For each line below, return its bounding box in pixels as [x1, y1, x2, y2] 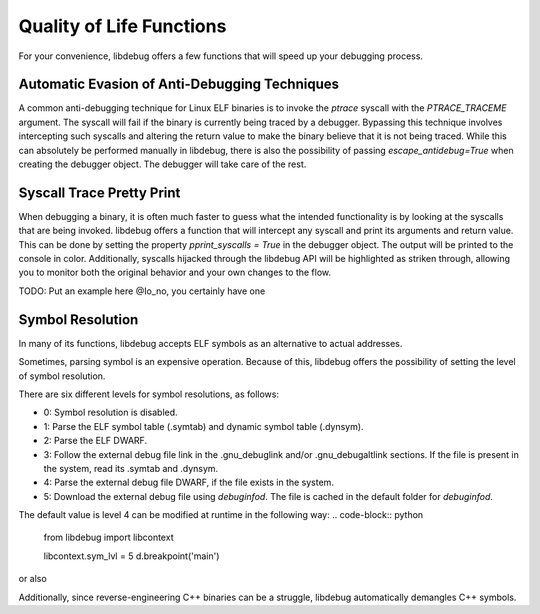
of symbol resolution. [18, 370, 106, 382]
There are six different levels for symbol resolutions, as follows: [18, 388, 280, 400]
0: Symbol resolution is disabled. [43, 406, 179, 419]
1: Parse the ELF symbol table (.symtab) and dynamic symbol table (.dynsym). [43, 420, 364, 432]
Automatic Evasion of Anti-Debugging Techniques [18, 76, 340, 93]
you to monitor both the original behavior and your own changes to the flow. [18, 266, 332, 279]
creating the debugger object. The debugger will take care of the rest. [18, 158, 307, 170]
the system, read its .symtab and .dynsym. [43, 462, 219, 474]
